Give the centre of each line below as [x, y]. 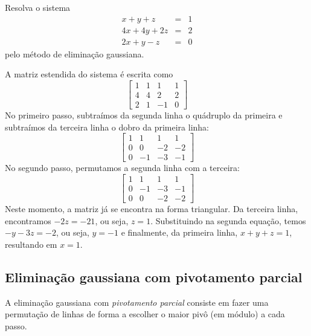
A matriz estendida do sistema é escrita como [89, 74]
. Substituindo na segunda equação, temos [228, 220]
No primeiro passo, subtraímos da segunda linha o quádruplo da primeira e [144, 115]
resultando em [31, 244]
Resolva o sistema [38, 7]
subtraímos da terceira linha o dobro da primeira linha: [107, 127]
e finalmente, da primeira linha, [179, 232]
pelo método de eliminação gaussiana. [75, 53]
